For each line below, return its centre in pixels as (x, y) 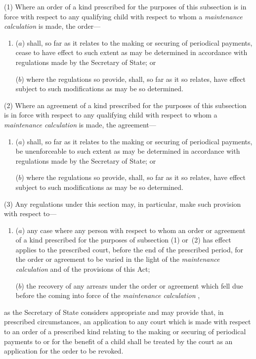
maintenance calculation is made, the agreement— (80, 124)
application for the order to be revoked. (64, 351)
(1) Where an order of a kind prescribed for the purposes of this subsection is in (125, 6)
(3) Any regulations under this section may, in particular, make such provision (123, 204)
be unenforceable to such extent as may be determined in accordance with (128, 151)
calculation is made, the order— (52, 26)
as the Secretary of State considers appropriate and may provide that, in (114, 312)
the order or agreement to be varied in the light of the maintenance (118, 259)
